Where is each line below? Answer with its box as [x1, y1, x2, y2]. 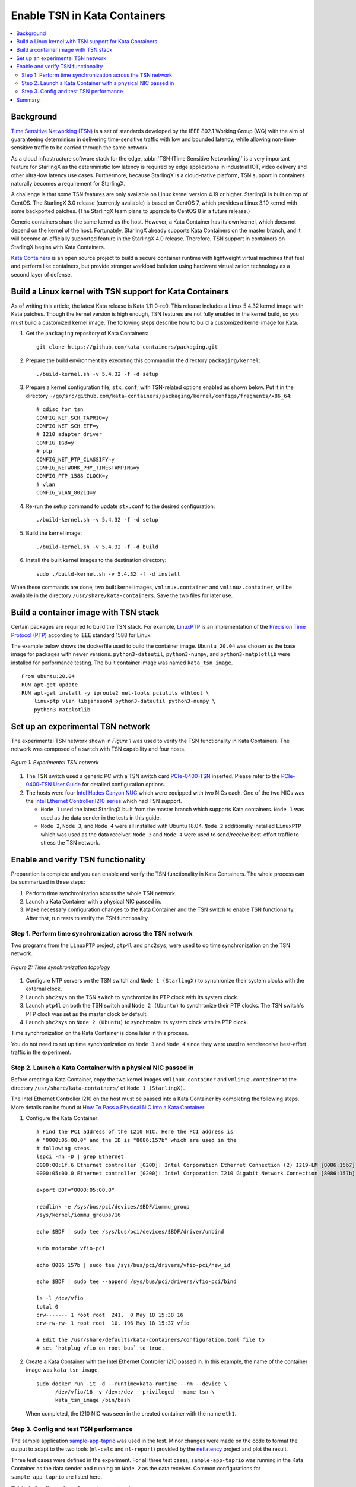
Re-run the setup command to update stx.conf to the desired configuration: [26, 503, 215, 510]
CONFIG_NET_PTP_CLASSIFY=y [36, 456, 115, 463]
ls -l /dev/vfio [36, 1295, 84, 1302]
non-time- [272, 136, 297, 143]
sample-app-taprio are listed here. [11, 1473, 103, 1480]
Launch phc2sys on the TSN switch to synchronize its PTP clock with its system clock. [26, 993, 239, 1000]
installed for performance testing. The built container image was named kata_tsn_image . [11, 659, 233, 666]
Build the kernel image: [26, 529, 82, 537]
